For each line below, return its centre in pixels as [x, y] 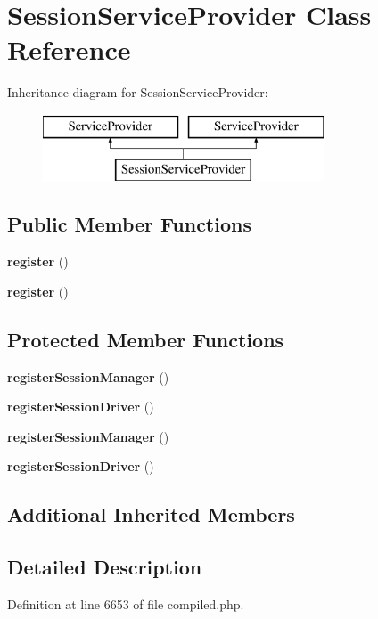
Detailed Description [105, 567]
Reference [69, 49]
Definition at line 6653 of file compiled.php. [126, 604]
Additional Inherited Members [151, 514]
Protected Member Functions [146, 339]
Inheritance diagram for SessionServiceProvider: [138, 92]
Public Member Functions [129, 224]
